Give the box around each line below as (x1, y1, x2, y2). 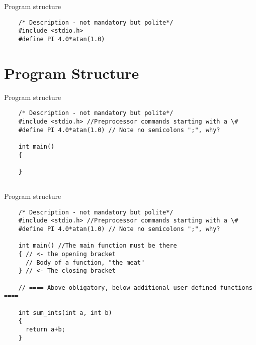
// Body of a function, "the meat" (25, 259, 145, 266)
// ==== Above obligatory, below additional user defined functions (18, 284, 252, 291)
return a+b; (25, 325, 65, 333)
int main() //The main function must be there (18, 242, 177, 250)
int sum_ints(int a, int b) (18, 309, 112, 316)
